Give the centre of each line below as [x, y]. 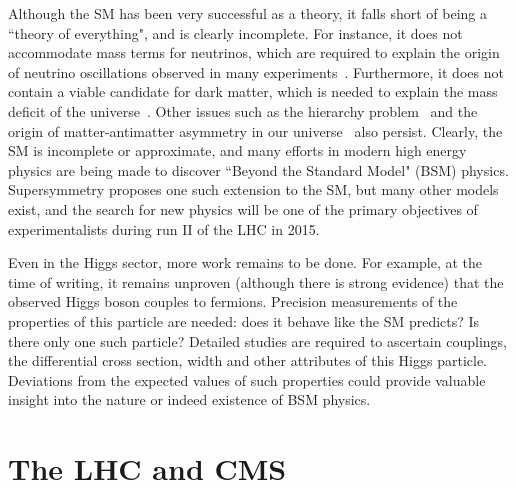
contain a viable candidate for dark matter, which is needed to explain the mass [253, 91]
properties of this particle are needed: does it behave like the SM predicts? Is [244, 320]
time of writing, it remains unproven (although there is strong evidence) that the [256, 281]
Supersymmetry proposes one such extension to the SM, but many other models [253, 189]
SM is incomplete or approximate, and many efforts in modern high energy [237, 150]
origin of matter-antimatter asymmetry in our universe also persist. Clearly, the [255, 130]
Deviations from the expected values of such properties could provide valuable [247, 379]
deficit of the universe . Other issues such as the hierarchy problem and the [243, 110]
